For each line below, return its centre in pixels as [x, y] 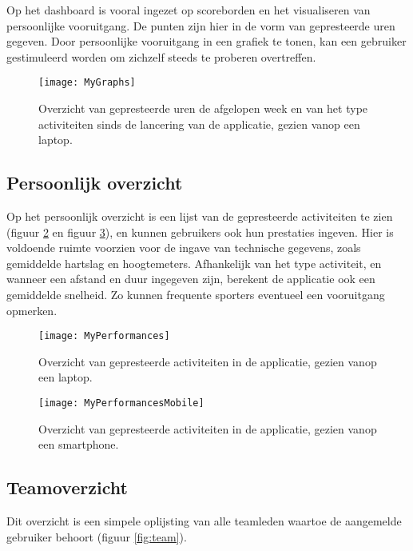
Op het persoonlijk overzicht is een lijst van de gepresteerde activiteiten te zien [200, 216]
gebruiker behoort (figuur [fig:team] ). [97, 536]
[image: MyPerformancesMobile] [121, 403]
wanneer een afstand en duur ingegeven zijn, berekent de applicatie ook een [191, 279]
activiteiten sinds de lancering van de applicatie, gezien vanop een [199, 124]
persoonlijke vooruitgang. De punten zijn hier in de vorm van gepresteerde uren [201, 25]
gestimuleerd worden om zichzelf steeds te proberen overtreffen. [161, 56]
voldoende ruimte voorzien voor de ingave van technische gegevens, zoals [184, 248]
